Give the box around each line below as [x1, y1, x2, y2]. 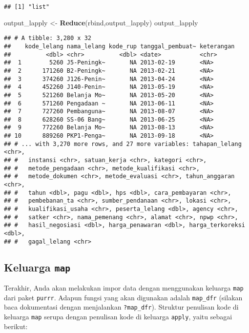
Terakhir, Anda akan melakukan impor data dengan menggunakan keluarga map [4, 283, 244, 293]
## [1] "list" [4, 3, 50, 10]
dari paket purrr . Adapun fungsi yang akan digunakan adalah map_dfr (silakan [4, 292, 243, 302]
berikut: [4, 321, 28, 331]
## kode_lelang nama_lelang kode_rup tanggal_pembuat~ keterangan [4, 42, 235, 50]
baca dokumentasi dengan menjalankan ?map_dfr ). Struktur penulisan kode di [4, 302, 239, 312]
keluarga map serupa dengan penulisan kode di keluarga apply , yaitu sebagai [4, 312, 232, 322]
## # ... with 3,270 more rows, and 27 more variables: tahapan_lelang [4, 140, 242, 147]
